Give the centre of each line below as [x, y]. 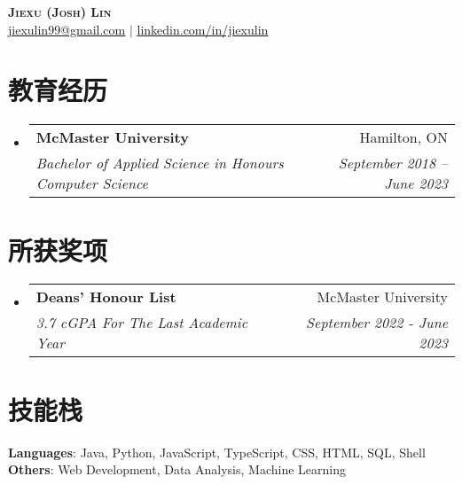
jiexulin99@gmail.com [67, 29]
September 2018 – [393, 163]
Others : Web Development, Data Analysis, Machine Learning [177, 469]
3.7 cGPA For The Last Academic [142, 323]
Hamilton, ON [403, 137]
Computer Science [92, 183]
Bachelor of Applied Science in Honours [160, 163]
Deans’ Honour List [106, 297]
